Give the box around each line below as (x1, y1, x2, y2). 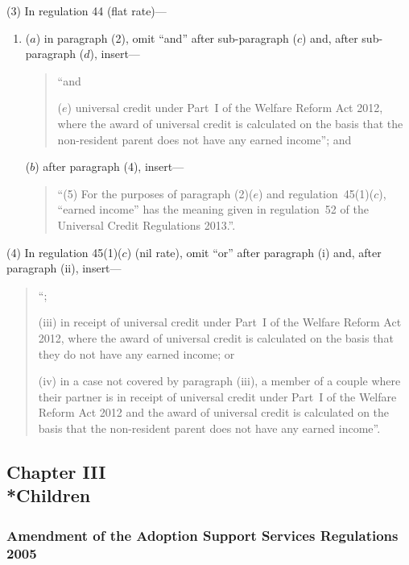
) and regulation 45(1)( (258, 185, 374, 201)
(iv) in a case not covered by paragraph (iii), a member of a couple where (38, 372, 401, 389)
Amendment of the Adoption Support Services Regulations (6, 525, 399, 545)
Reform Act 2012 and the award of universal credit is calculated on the (38, 404, 390, 421)
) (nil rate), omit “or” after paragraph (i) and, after (126, 243, 382, 260)
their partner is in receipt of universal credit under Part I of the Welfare (38, 388, 397, 405)
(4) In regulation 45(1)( (6, 243, 122, 260)
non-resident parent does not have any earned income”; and (57, 131, 352, 147)
